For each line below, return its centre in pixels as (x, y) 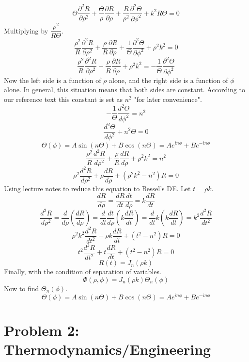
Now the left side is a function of (53, 80)
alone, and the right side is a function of (169, 80)
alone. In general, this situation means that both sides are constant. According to (124, 90)
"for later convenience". (168, 99)
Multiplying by (26, 30)
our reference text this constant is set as (63, 99)
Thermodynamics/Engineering (108, 349)
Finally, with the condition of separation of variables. (83, 271)
